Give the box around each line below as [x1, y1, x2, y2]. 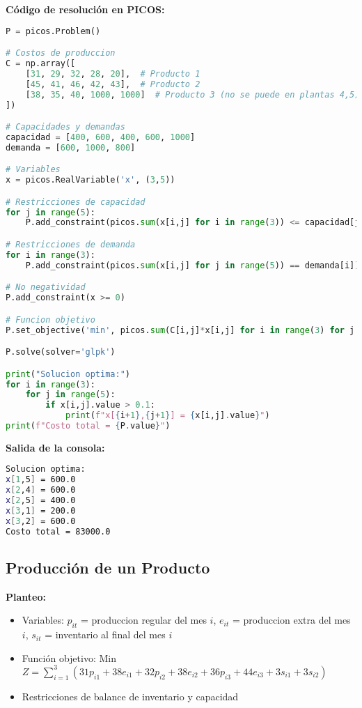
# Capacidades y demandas [6, 122, 125, 132]
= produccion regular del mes [80, 613, 207, 627]
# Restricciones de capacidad [6, 197, 145, 207]
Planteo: [6, 589, 46, 603]
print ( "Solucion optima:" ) [6, 369, 130, 379]
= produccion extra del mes [232, 613, 351, 627]
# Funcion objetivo [6, 314, 95, 325]
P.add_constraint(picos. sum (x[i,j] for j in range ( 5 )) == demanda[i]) [25, 260, 360, 270]
